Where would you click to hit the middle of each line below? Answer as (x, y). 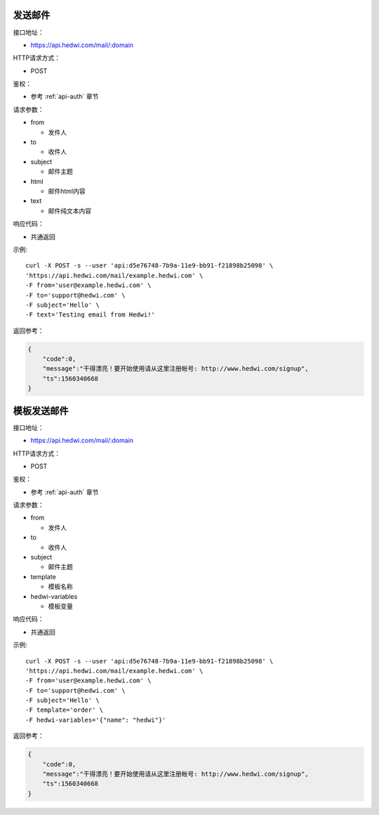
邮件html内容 (67, 191)
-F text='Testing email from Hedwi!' (91, 315)
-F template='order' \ (65, 710)
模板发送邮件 (41, 411)
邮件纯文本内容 (69, 211)
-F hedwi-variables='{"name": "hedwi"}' (96, 720)
